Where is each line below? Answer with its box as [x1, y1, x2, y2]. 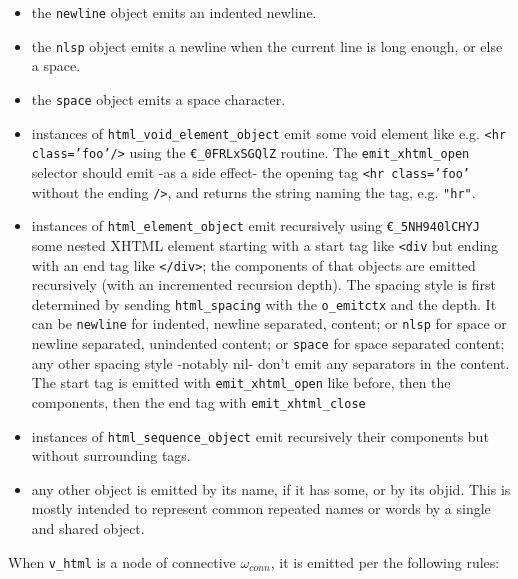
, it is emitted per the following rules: [270, 551, 500, 572]
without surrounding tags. [31, 445, 191, 466]
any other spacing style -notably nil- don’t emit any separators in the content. [31, 352, 510, 373]
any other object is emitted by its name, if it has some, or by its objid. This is [31, 478, 511, 499]
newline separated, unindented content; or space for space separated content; [31, 333, 505, 354]
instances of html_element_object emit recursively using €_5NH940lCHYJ [31, 215, 480, 236]
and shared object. [31, 518, 145, 539]
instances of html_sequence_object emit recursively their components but [31, 425, 489, 446]
